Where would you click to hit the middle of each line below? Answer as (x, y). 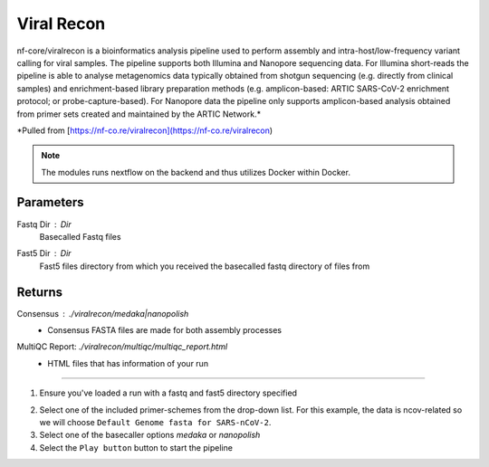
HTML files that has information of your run (128, 363)
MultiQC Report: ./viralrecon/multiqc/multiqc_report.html (122, 347)
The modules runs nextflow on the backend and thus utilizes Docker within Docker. (196, 172)
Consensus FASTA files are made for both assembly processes (165, 330)
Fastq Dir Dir (44, 224)
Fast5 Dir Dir (44, 253)
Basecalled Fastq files (80, 236)
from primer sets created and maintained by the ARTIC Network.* (139, 114)
